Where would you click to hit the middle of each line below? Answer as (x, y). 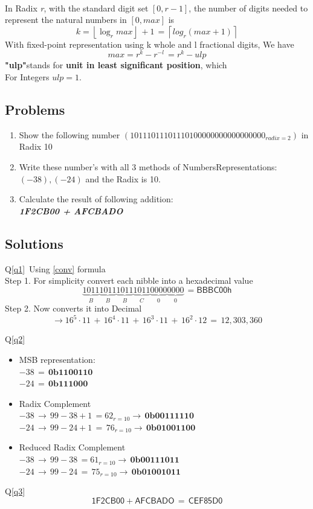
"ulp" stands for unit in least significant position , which (116, 65)
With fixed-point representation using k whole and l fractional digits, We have (150, 44)
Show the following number (69, 134)
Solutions (34, 243)
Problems (35, 110)
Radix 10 (36, 146)
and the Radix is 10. (123, 178)
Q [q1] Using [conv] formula (55, 268)
